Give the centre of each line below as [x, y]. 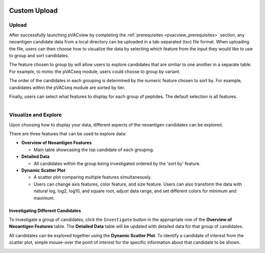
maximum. [44, 198]
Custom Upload [33, 11]
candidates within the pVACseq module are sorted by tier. [67, 87]
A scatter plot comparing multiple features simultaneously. [93, 177]
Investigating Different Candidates [45, 210]
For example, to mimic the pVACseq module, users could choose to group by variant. [95, 71]
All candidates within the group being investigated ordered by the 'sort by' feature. [117, 163]
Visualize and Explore [36, 115]
